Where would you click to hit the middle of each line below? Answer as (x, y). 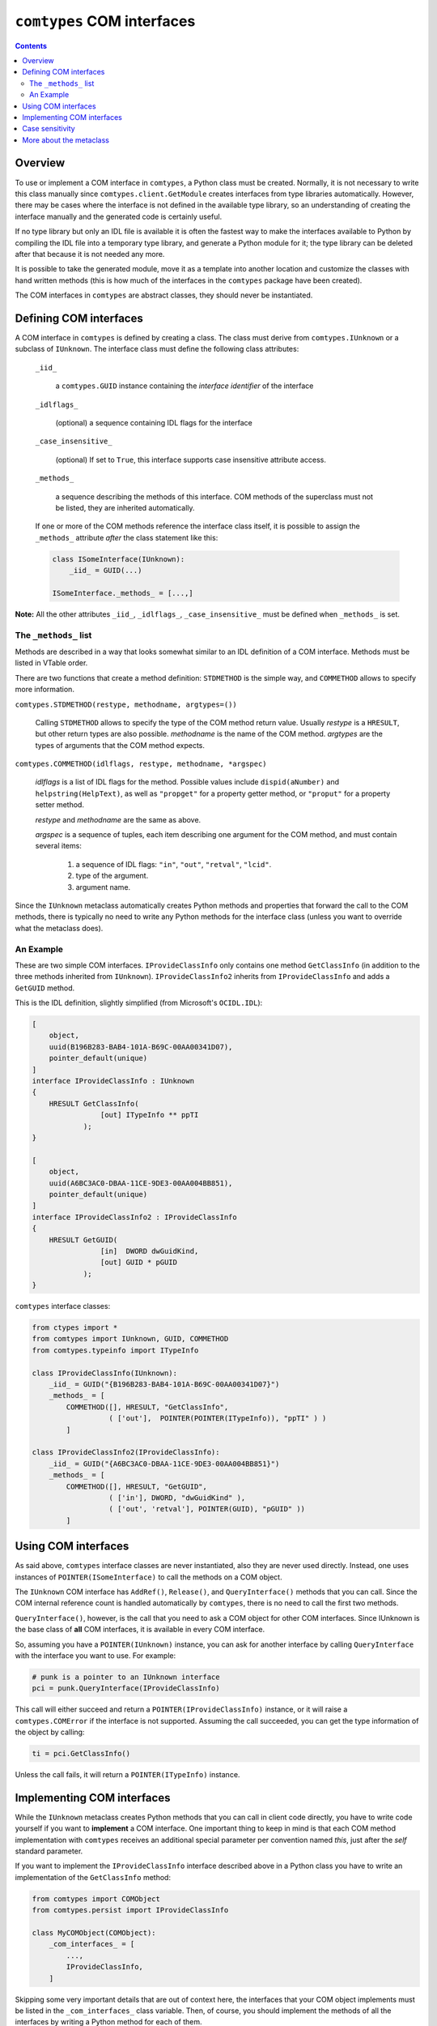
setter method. (60, 805)
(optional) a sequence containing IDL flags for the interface (154, 422)
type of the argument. (112, 876)
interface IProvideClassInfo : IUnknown (113, 1081)
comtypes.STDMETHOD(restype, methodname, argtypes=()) (126, 704)
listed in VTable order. (51, 663)
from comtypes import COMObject (96, 1899)
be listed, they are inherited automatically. (125, 507)
